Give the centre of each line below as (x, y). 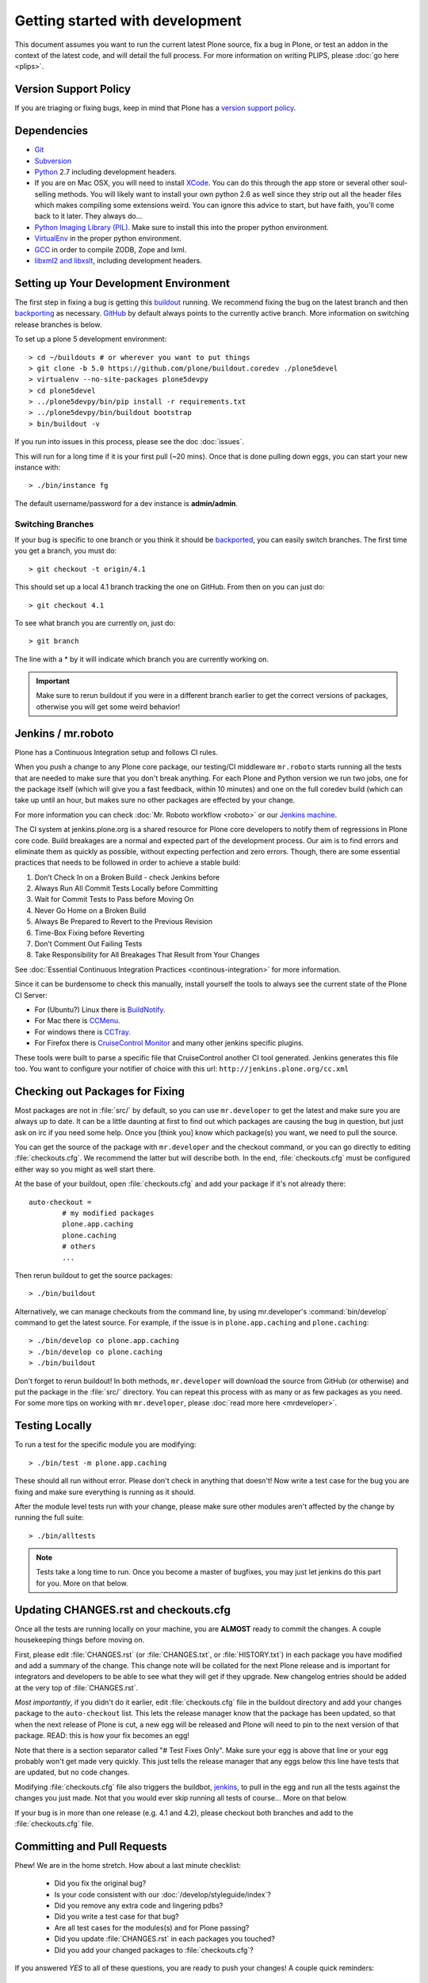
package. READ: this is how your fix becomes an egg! (102, 1736)
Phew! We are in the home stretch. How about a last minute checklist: (128, 1865)
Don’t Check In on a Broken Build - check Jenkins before (127, 877)
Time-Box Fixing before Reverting (90, 933)
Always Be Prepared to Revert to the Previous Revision (124, 922)
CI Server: (31, 995)
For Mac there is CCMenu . (77, 1021)
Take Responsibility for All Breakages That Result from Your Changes (147, 955)
